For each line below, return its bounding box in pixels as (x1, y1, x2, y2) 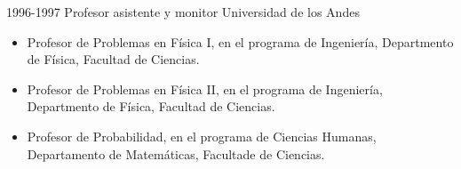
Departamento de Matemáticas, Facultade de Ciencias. (27, 144, 325, 163)
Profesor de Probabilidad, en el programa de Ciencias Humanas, (27, 126, 377, 145)
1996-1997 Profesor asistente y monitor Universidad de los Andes (6, 3, 360, 20)
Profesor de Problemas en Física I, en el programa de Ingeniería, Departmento (27, 32, 454, 51)
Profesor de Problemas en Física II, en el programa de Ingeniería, (27, 79, 383, 98)
